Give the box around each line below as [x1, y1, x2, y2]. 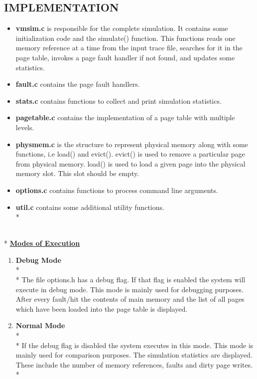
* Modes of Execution [4, 238, 80, 248]
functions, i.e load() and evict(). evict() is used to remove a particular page [15, 149, 245, 159]
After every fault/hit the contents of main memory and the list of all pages [15, 294, 245, 304]
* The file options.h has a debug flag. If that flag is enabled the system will [15, 274, 246, 285]
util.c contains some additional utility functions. [15, 201, 164, 212]
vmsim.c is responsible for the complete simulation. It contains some [15, 23, 228, 33]
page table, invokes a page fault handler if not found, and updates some [15, 52, 235, 62]
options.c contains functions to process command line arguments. [15, 185, 218, 195]
